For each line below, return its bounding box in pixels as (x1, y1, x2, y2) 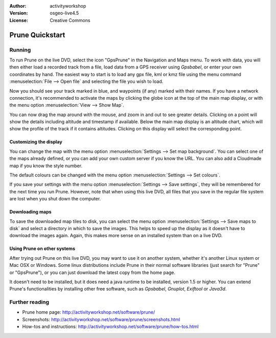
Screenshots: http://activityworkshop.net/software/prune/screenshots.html (22, 316, 180, 322)
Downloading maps (9, 209, 52, 215)
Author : (9, 3, 27, 9)
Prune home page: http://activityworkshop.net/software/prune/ (22, 309, 155, 316)
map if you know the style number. (9, 163, 83, 169)
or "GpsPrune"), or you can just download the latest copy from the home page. (9, 269, 176, 276)
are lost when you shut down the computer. (9, 196, 101, 202)
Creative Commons (50, 17, 90, 23)
